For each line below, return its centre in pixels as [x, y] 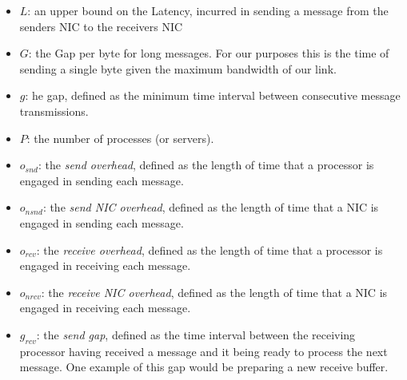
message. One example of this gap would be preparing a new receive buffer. [204, 367]
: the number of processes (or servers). [120, 138]
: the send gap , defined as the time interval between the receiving [196, 334]
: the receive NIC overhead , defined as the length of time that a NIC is [214, 292]
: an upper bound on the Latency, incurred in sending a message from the [208, 10]
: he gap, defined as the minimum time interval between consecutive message [213, 95]
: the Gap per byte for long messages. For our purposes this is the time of [209, 53]
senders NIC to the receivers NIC [101, 26]
